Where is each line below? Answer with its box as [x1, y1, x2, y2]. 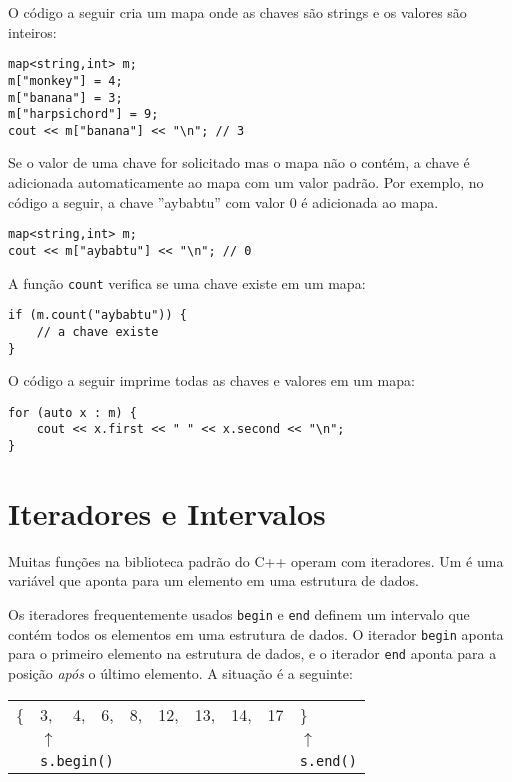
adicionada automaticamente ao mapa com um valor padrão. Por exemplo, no [8, 172, 484, 193]
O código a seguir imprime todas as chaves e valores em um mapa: [8, 370, 415, 391]
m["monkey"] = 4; [8, 73, 123, 88]
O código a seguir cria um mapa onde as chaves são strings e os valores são [8, 2, 467, 22]
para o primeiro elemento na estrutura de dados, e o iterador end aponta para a [8, 643, 497, 664]
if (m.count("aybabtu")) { [8, 308, 187, 323]
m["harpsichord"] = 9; [8, 107, 159, 122]
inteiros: [8, 21, 57, 42]
